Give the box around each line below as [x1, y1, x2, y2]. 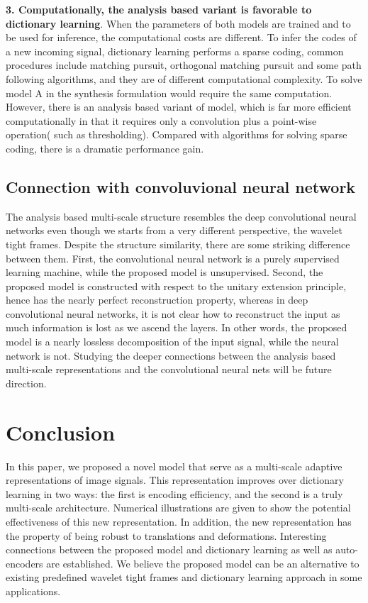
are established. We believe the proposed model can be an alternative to [46, 555, 359, 570]
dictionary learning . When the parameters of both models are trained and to [6, 16, 351, 31]
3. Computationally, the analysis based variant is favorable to [6, 2, 312, 16]
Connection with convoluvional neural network [6, 175, 356, 197]
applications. [6, 583, 61, 598]
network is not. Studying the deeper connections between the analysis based [6, 348, 336, 363]
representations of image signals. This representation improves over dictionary [6, 472, 344, 487]
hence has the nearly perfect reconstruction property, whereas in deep [6, 292, 308, 307]
